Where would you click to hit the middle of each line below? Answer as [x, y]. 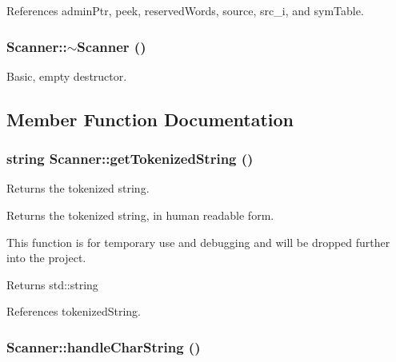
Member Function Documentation [150, 119]
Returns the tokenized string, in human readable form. [140, 215]
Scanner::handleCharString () [104, 346]
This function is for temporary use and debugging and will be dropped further [198, 242]
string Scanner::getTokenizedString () [130, 159]
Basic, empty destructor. [67, 76]
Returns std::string [52, 284]
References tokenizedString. [74, 311]
